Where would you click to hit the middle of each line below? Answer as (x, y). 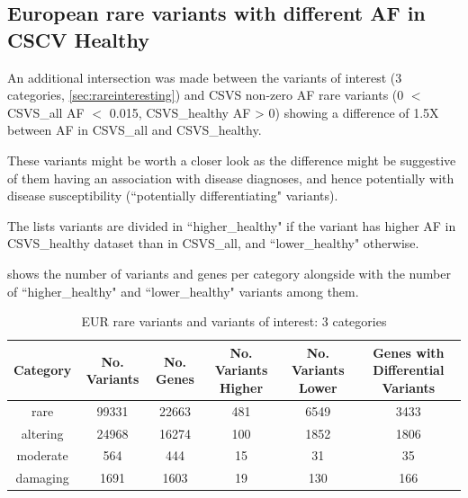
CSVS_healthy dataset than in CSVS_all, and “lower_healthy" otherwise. (213, 243)
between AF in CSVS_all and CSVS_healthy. (135, 130)
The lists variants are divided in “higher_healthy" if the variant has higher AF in (232, 225)
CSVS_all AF (46, 112)
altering (42, 433)
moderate (42, 455)
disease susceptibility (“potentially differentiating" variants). (173, 196)
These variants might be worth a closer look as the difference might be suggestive (232, 160)
